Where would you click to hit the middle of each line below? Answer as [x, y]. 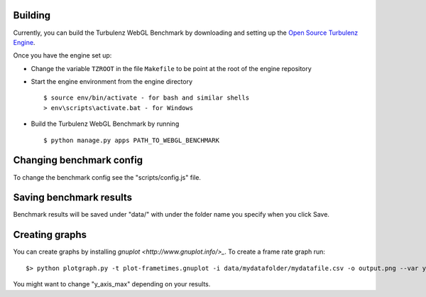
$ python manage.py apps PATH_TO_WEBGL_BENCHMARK [132, 140]
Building [32, 15]
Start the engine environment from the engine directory [112, 82]
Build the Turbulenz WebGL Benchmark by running [105, 124]
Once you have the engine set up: [62, 55]
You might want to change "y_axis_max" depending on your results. [112, 284]
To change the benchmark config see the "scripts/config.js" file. [107, 177]
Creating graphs [50, 235]
